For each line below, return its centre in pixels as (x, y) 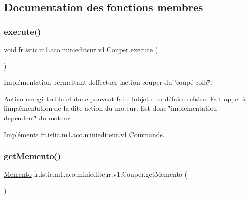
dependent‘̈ (20, 117)
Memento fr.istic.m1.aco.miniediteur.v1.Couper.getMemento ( (96, 174)
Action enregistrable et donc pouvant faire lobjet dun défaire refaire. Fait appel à (125, 98)
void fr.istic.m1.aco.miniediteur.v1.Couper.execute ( (81, 49)
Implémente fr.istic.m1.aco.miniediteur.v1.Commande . (84, 134)
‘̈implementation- (194, 108)
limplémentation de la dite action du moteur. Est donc (85, 108)
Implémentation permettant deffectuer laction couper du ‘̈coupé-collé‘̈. (108, 82)
